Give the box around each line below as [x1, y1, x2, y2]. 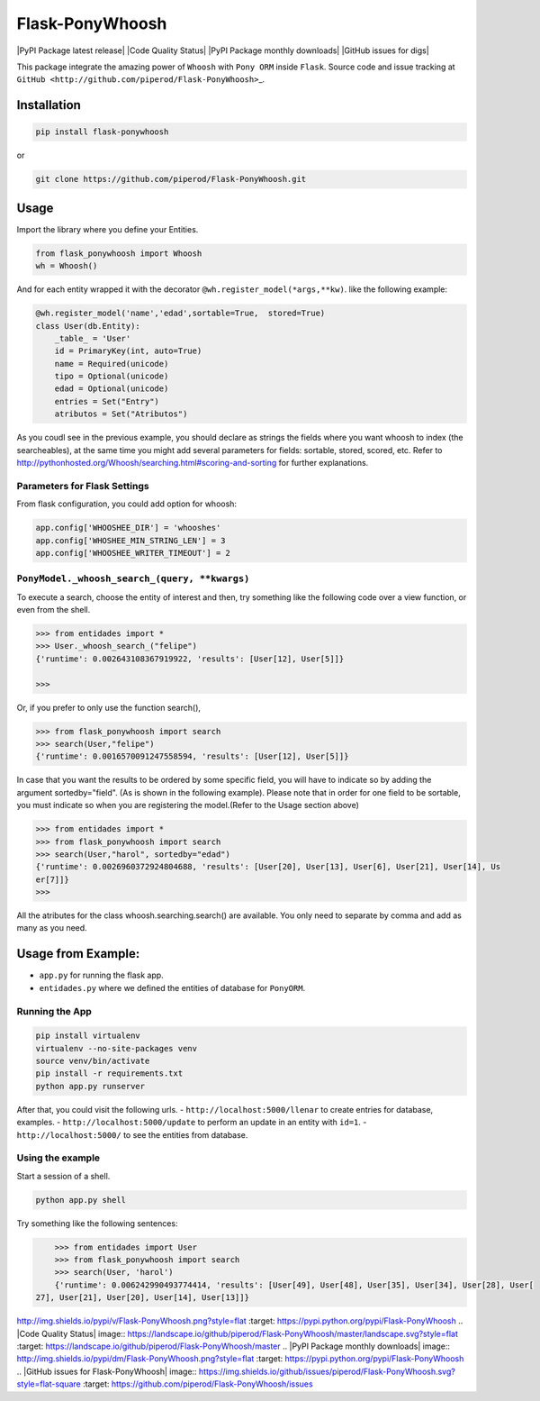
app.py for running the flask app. [39, 969, 164, 981]
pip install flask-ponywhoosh [35, 127, 169, 137]
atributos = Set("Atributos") [54, 409, 188, 419]
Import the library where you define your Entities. [16, 223, 199, 234]
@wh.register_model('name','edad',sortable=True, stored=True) [35, 308, 326, 319]
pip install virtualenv [35, 1031, 141, 1041]
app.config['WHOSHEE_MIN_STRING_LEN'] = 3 [35, 535, 226, 545]
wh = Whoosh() [35, 261, 98, 271]
